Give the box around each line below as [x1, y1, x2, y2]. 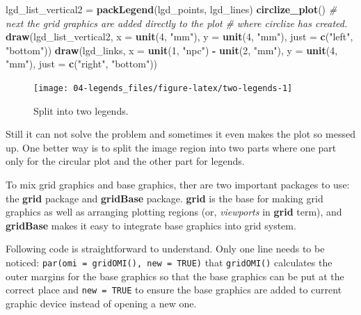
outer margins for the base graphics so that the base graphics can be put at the [6, 268, 344, 283]
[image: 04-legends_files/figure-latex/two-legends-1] [33, 83, 293, 93]
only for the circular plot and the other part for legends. [6, 154, 245, 168]
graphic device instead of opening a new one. [6, 296, 197, 310]
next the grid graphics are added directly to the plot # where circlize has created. [6, 15, 348, 30]
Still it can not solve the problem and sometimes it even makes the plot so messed [6, 127, 355, 141]
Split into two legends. [33, 103, 129, 118]
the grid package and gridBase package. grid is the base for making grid [6, 191, 323, 205]
